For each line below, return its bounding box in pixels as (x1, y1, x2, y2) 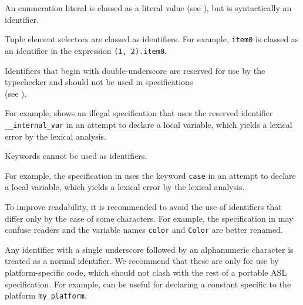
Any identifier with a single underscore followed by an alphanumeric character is (5, 243, 294, 255)
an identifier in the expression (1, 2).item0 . (5, 44, 167, 56)
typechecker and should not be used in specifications (5, 76, 193, 88)
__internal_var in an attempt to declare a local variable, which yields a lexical (5, 118, 292, 130)
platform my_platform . (5, 289, 87, 301)
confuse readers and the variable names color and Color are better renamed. (5, 223, 283, 236)
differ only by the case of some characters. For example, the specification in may (5, 212, 294, 224)
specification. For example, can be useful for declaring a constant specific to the (5, 277, 291, 290)
